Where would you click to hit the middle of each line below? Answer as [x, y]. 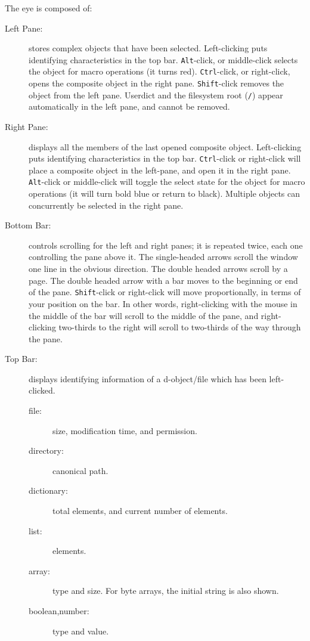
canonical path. [80, 470]
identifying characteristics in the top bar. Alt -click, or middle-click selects [163, 59]
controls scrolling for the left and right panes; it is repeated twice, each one [166, 245]
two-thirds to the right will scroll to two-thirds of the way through [180, 327]
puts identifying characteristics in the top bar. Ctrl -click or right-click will [165, 158]
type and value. [81, 631]
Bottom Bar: [28, 225]
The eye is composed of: [49, 8]
